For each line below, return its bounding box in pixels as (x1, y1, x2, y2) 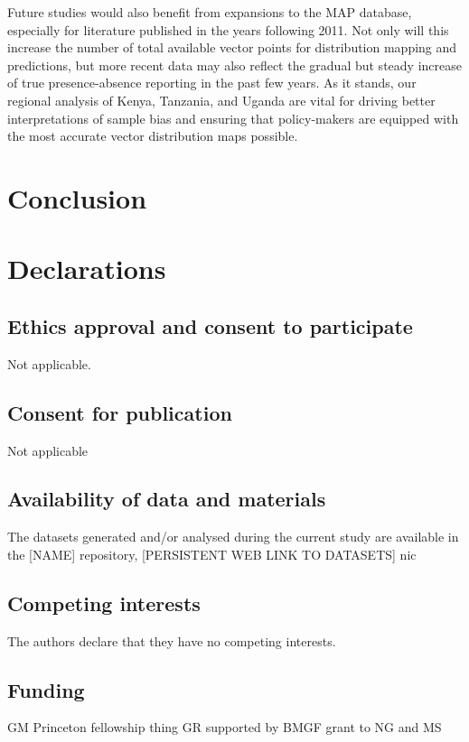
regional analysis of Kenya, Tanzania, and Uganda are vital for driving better (7, 90, 436, 109)
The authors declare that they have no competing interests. (7, 631, 336, 650)
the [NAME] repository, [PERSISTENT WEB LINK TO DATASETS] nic (7, 544, 417, 563)
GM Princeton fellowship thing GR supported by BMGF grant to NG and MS (7, 718, 442, 737)
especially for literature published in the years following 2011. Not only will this (7, 20, 449, 39)
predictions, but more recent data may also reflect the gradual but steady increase (7, 55, 462, 74)
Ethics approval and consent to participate (7, 311, 413, 339)
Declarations (7, 250, 166, 287)
